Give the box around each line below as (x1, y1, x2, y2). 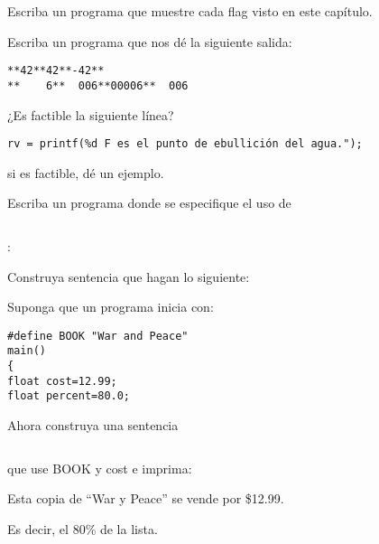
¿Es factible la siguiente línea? (7, 105, 174, 124)
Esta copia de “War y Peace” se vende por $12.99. (7, 489, 284, 508)
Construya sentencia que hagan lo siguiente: (7, 267, 250, 286)
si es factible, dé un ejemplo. (7, 163, 164, 182)
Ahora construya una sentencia (7, 416, 179, 434)
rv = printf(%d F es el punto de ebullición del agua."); (7, 137, 363, 151)
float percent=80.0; (7, 389, 131, 403)
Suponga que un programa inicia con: (7, 297, 214, 316)
